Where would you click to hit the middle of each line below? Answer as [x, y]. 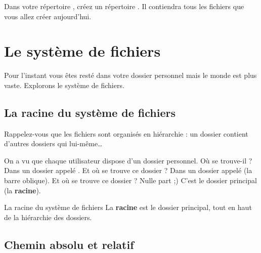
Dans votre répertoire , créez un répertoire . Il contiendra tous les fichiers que [124, 6]
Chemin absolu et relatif [69, 244]
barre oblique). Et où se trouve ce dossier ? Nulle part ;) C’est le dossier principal [130, 180]
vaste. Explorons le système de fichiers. [64, 85]
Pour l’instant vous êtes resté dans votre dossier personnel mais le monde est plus [130, 75]
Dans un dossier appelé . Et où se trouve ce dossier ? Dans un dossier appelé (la [128, 170]
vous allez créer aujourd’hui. [48, 16]
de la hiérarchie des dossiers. [48, 217]
